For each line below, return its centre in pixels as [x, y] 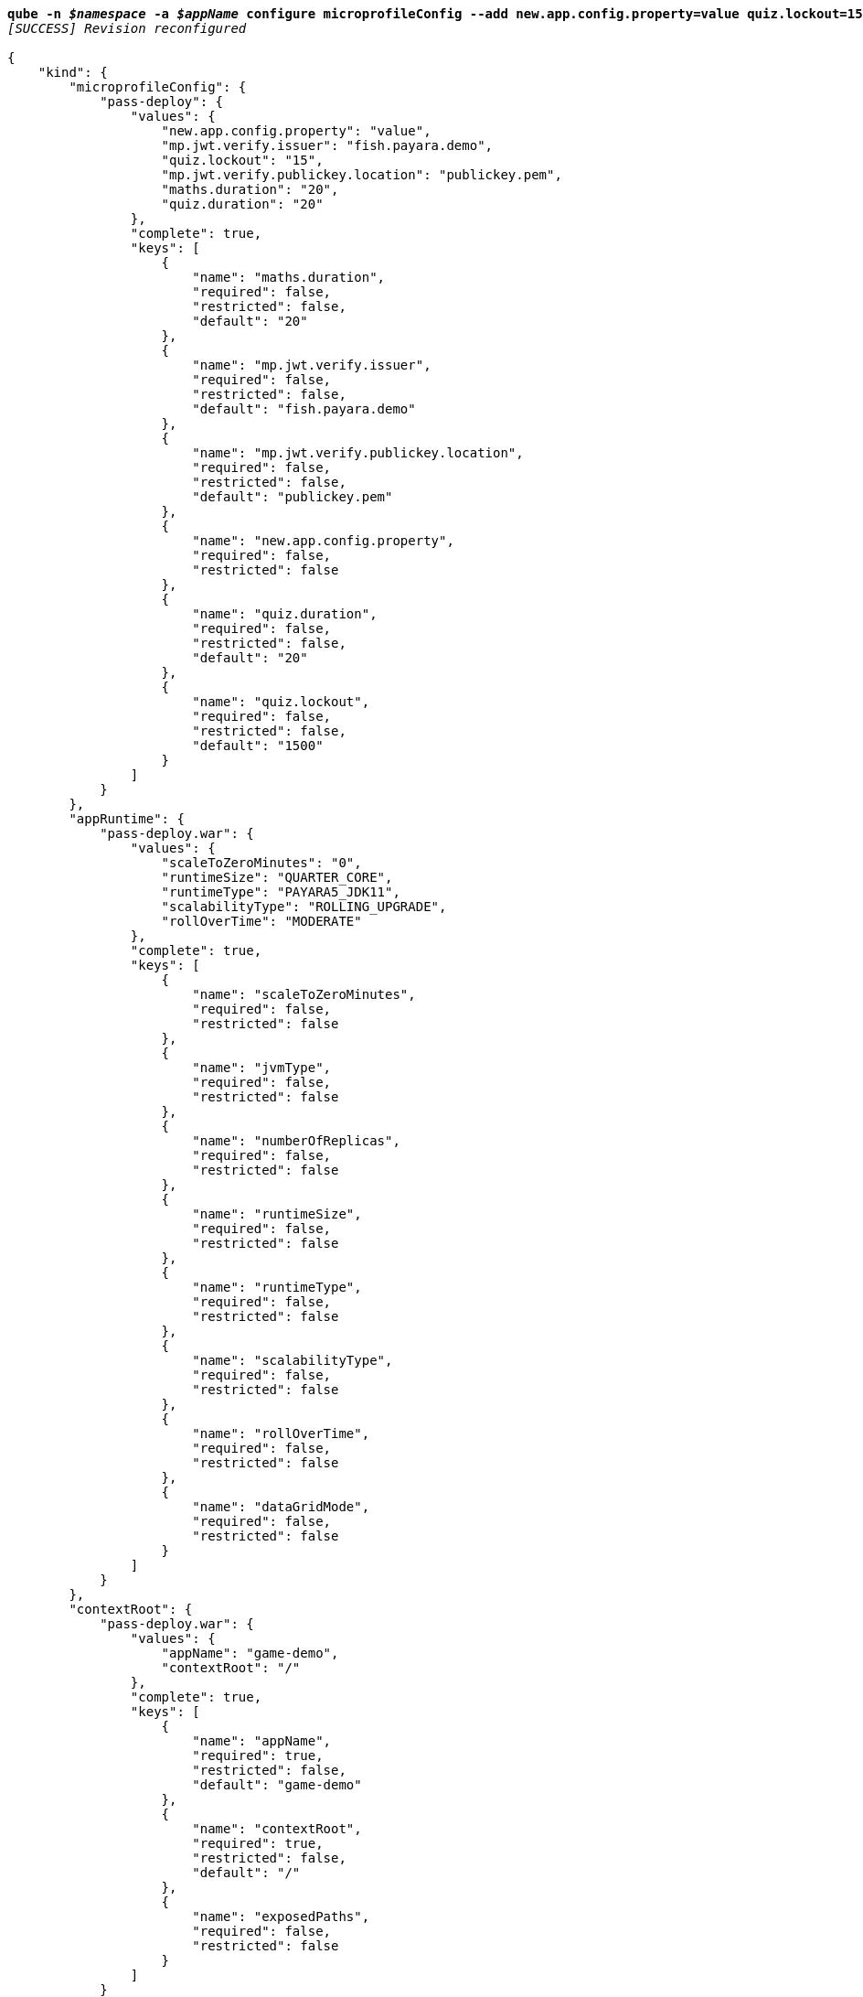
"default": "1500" [258, 746]
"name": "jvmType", [262, 1068]
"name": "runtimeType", [277, 1287]
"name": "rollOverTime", [281, 1433]
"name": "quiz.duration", [285, 614]
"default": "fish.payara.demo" [304, 409]
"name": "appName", [262, 1741]
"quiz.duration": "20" [242, 204]
